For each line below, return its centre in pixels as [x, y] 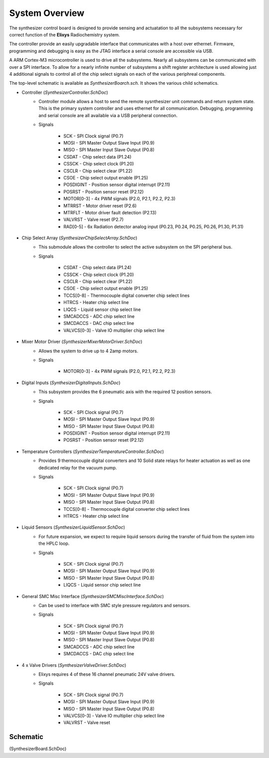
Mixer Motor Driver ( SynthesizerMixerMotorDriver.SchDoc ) [82, 342]
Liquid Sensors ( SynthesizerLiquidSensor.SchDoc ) [73, 527]
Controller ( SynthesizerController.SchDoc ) [65, 92]
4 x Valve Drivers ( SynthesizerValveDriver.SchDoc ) [74, 665]
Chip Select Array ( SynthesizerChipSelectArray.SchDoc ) [79, 238]
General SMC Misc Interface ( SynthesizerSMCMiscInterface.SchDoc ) [93, 596]
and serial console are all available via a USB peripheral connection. [108, 115]
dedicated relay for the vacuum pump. [78, 467]
